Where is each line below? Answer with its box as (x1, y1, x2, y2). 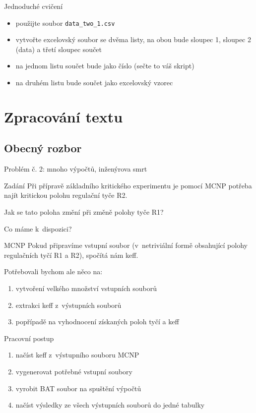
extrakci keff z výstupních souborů (15, 299, 122, 310)
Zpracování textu (4, 106, 123, 126)
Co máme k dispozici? (4, 223, 72, 234)
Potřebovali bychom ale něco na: (4, 266, 103, 277)
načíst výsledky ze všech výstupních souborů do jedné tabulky (15, 400, 205, 410)
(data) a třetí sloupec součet (15, 44, 102, 54)
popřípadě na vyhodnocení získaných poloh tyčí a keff (15, 316, 179, 327)
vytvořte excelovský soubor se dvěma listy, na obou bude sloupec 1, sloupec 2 (15, 34, 251, 45)
